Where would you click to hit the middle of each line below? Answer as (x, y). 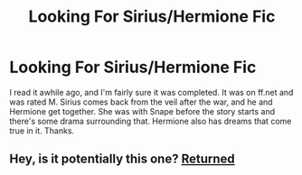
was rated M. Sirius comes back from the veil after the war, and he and (141, 102)
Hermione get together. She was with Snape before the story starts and (142, 111)
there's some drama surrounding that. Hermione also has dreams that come (151, 121)
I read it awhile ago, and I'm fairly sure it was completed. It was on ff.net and (151, 92)
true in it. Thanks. (42, 130)
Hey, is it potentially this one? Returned (122, 159)
